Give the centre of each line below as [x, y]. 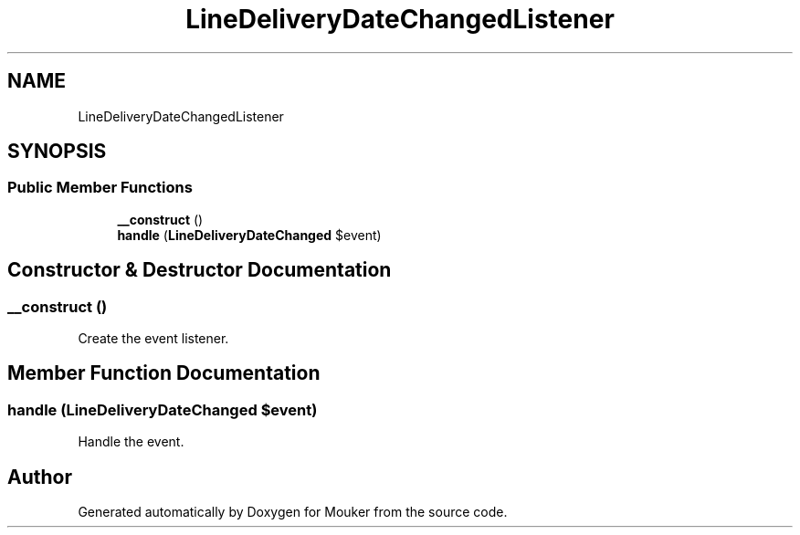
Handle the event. [131, 442]
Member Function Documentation [164, 373]
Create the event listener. [153, 339]
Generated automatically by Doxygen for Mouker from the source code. [293, 512]
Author [40, 477]
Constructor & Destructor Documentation [200, 270]
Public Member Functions [100, 188]
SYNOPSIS [57, 152]
